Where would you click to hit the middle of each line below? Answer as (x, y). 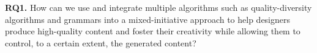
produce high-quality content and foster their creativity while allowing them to (153, 31)
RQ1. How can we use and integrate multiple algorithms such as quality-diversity (158, 7)
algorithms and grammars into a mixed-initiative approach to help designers (148, 19)
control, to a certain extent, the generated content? (101, 42)
